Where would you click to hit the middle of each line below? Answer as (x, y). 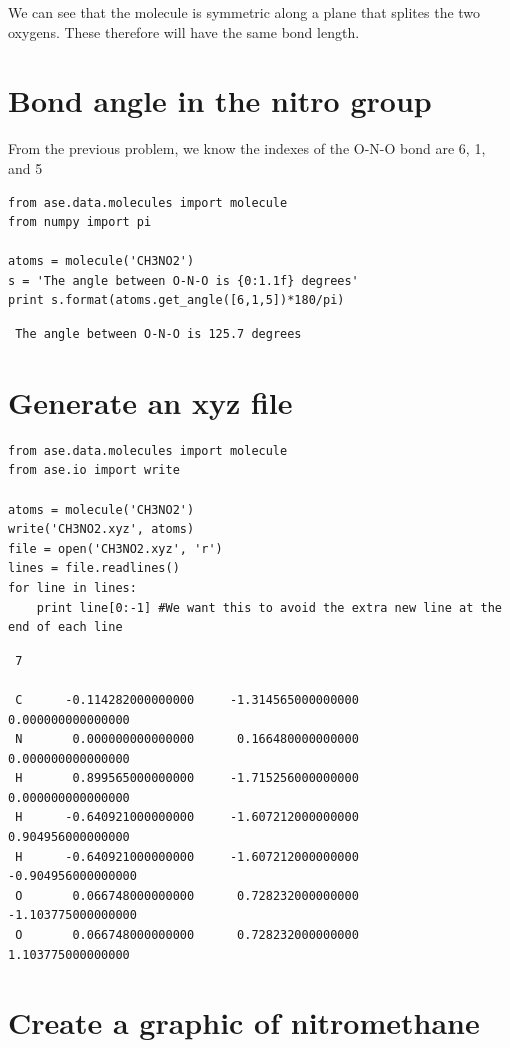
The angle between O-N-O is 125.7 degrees (158, 334)
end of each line (65, 627)
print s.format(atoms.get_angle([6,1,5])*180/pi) (176, 300)
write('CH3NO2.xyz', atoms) (101, 529)
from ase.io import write (94, 470)
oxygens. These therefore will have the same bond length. (184, 31)
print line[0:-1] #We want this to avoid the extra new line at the (269, 607)
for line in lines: (72, 587)
